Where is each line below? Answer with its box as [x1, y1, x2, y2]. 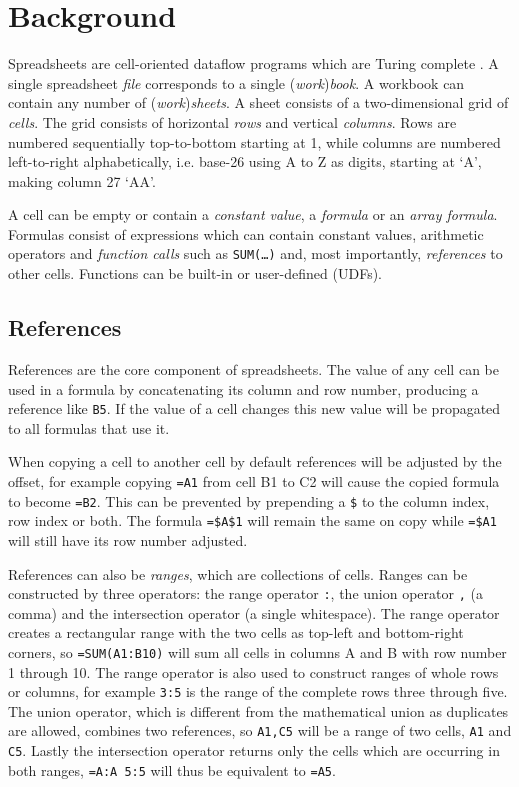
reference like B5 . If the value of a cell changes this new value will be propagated [8, 398, 501, 419]
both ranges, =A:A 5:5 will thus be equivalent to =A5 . [8, 759, 336, 780]
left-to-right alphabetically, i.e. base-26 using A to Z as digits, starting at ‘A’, [8, 151, 482, 172]
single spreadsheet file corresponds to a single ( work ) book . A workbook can [8, 72, 465, 93]
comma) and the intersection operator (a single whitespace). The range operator [8, 602, 500, 623]
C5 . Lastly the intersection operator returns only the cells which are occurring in [8, 740, 500, 761]
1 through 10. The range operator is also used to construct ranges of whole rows [8, 661, 499, 682]
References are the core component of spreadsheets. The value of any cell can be [8, 358, 499, 379]
